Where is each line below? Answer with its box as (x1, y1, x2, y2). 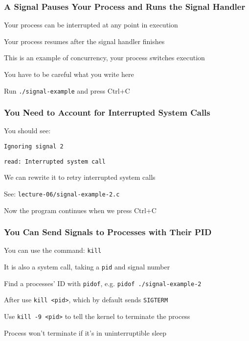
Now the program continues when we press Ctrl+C (4, 205, 157, 215)
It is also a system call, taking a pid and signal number (4, 262, 170, 272)
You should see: (4, 125, 51, 136)
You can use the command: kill (4, 245, 102, 255)
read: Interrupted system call (4, 158, 106, 165)
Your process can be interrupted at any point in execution (4, 20, 178, 30)
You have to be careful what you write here (4, 69, 134, 79)
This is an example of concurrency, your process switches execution (4, 52, 205, 63)
